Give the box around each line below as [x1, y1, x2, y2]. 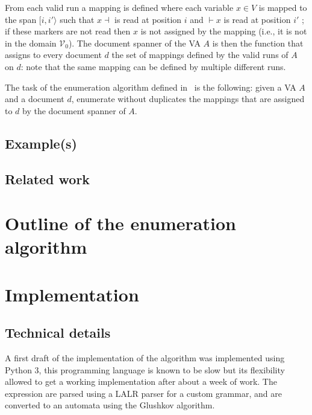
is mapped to [258, 1, 307, 13]
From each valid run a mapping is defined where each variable [5, 1, 234, 13]
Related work [5, 169, 90, 188]
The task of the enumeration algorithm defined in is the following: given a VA [5, 80, 296, 93]
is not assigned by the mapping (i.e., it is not [140, 25, 307, 37]
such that [60, 13, 95, 25]
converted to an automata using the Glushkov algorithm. [5, 399, 215, 411]
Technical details [5, 323, 111, 342]
